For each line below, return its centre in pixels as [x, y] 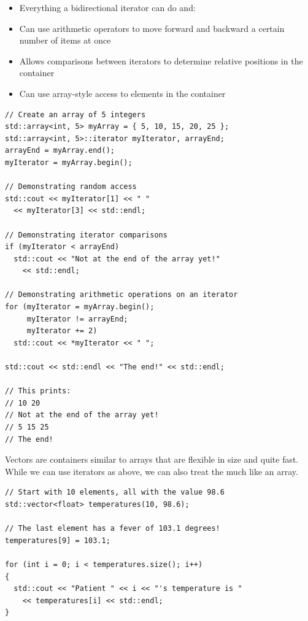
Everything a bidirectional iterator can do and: [107, 7]
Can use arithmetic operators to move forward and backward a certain [152, 28]
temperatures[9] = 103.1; [58, 540]
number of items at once [65, 40]
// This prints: [38, 391]
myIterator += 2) [62, 331]
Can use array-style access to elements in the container [122, 93]
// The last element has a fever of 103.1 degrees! [113, 529]
